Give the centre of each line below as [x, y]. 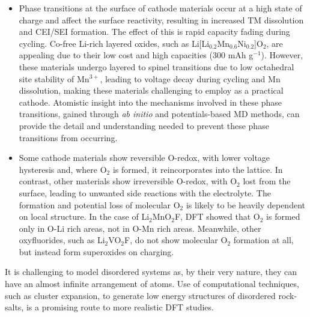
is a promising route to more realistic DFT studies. [120, 307]
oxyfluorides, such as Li [62, 240]
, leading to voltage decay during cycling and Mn [190, 78]
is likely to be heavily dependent [245, 204]
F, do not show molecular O [176, 240]
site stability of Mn [54, 78]
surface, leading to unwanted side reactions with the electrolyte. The [145, 192]
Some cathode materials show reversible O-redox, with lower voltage [144, 158]
